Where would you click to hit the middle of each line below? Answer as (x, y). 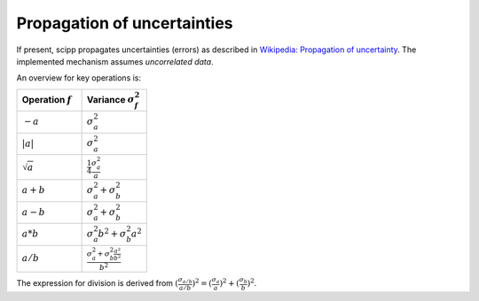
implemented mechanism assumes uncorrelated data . (115, 61)
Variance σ (110, 99)
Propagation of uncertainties (125, 23)
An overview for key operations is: (79, 78)
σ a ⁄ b (185, 280)
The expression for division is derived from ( (98, 283)
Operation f (47, 99)
